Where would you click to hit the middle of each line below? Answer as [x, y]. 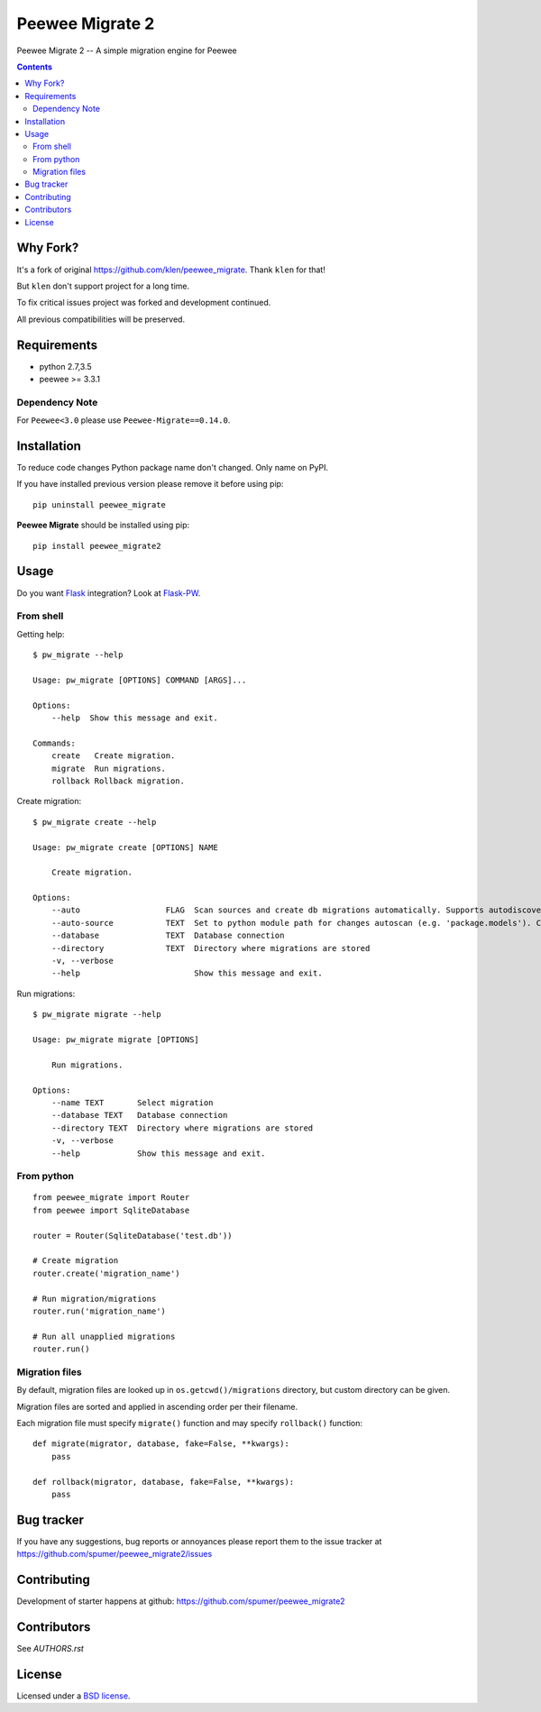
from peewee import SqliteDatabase [111, 1210]
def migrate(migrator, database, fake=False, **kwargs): [161, 1444]
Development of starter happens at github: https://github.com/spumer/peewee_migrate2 [181, 1601]
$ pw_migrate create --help [95, 822]
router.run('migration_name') [100, 1311]
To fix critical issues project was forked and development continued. [144, 303]
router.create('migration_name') [106, 1273]
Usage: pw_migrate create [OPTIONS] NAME [125, 847]
